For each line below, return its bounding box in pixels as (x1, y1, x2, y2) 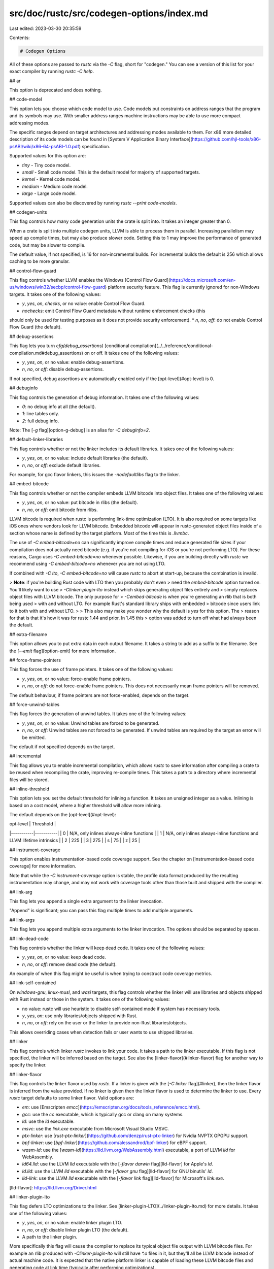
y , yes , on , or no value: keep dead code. (22, 954, 106, 960)
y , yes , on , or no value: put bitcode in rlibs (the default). (22, 499, 139, 506)
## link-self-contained (9, 980, 56, 986)
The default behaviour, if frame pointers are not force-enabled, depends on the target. (9, 692, 190, 698)
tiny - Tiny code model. (22, 162, 71, 168)
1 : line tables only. (22, 411, 59, 417)
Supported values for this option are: (9, 153, 86, 159)
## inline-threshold (9, 786, 50, 792)
